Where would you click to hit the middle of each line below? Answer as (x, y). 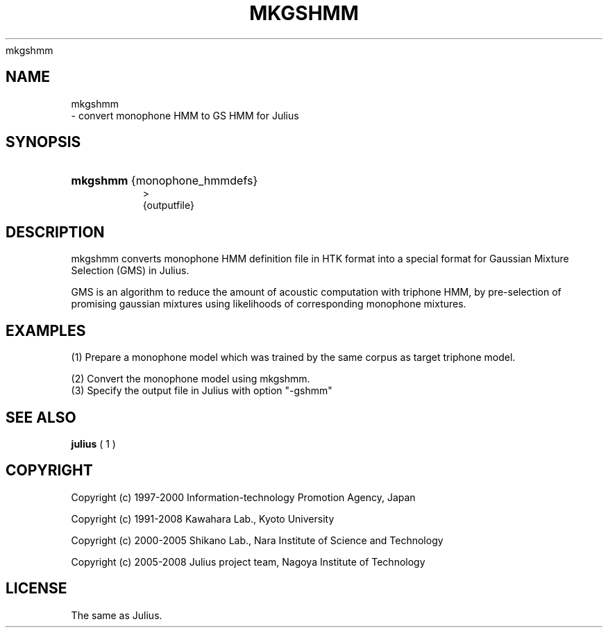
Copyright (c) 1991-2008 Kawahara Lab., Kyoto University (203, 518)
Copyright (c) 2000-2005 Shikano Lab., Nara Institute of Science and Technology (257, 540)
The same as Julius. (117, 615)
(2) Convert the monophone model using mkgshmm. (191, 379)
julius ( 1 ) (93, 444)
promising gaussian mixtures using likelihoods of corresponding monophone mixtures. (269, 304)
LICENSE (36, 589)
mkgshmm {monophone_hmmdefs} (164, 181)
